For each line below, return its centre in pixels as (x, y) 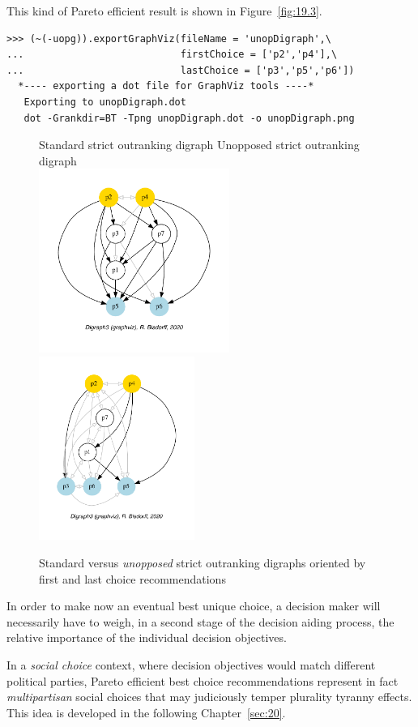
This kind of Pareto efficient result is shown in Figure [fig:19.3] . (164, 11)
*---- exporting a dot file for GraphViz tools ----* (166, 86)
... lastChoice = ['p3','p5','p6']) (181, 70)
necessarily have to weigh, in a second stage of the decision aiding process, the (200, 621)
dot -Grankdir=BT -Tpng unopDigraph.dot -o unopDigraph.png (189, 118)
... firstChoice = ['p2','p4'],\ (172, 55)
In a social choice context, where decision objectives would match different (191, 665)
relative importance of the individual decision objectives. (147, 637)
